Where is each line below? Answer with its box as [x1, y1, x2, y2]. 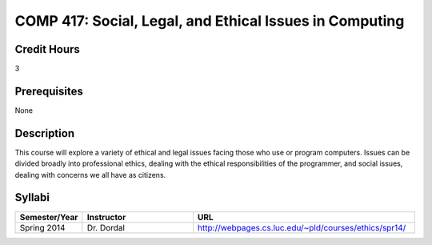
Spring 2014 [19, 222, 66, 233]
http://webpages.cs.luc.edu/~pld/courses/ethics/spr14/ [197, 222, 406, 233]
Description [14, 127, 75, 140]
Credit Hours [14, 42, 80, 56]
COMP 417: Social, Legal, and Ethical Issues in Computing [14, 12, 405, 30]
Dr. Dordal [86, 222, 126, 233]
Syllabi [14, 191, 50, 204]
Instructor [86, 211, 126, 223]
